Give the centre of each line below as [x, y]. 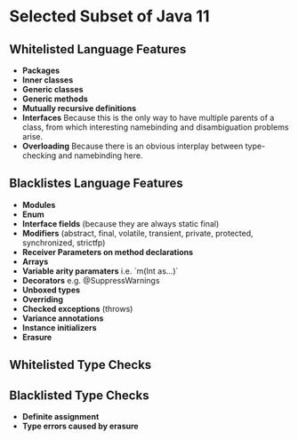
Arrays [35, 261]
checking [39, 156]
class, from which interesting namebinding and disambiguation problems [155, 127]
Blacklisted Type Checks [79, 395]
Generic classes [52, 89]
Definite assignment [60, 417]
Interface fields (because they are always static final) [121, 223]
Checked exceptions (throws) [77, 308]
